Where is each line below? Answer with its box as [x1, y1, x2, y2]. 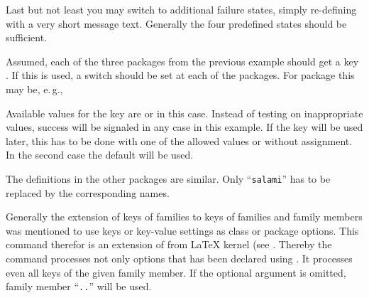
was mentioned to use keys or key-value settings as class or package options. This [6, 223, 359, 238]
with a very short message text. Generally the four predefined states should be [6, 16, 347, 31]
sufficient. [6, 30, 48, 45]
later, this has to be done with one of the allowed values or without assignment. [6, 133, 353, 148]
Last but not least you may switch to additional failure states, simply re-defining [6, 2, 357, 16]
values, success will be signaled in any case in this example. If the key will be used [6, 119, 363, 134]
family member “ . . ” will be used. [6, 279, 152, 294]
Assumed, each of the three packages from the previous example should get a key [6, 53, 359, 68]
